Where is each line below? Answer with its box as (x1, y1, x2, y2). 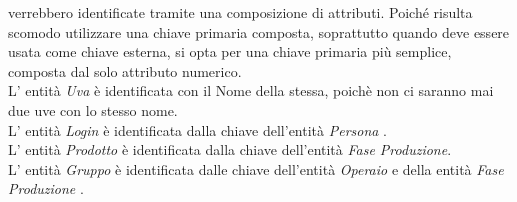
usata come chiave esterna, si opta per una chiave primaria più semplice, (8, 41, 452, 62)
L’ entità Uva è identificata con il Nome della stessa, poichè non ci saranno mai (8, 80, 494, 101)
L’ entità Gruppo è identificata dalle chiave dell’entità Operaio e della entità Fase (8, 158, 504, 179)
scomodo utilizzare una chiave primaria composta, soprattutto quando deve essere (8, 21, 510, 42)
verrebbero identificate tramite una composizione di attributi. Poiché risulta (8, 2, 473, 22)
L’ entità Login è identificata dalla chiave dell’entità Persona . (8, 119, 388, 140)
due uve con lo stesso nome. (8, 99, 178, 120)
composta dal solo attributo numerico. (8, 60, 242, 81)
